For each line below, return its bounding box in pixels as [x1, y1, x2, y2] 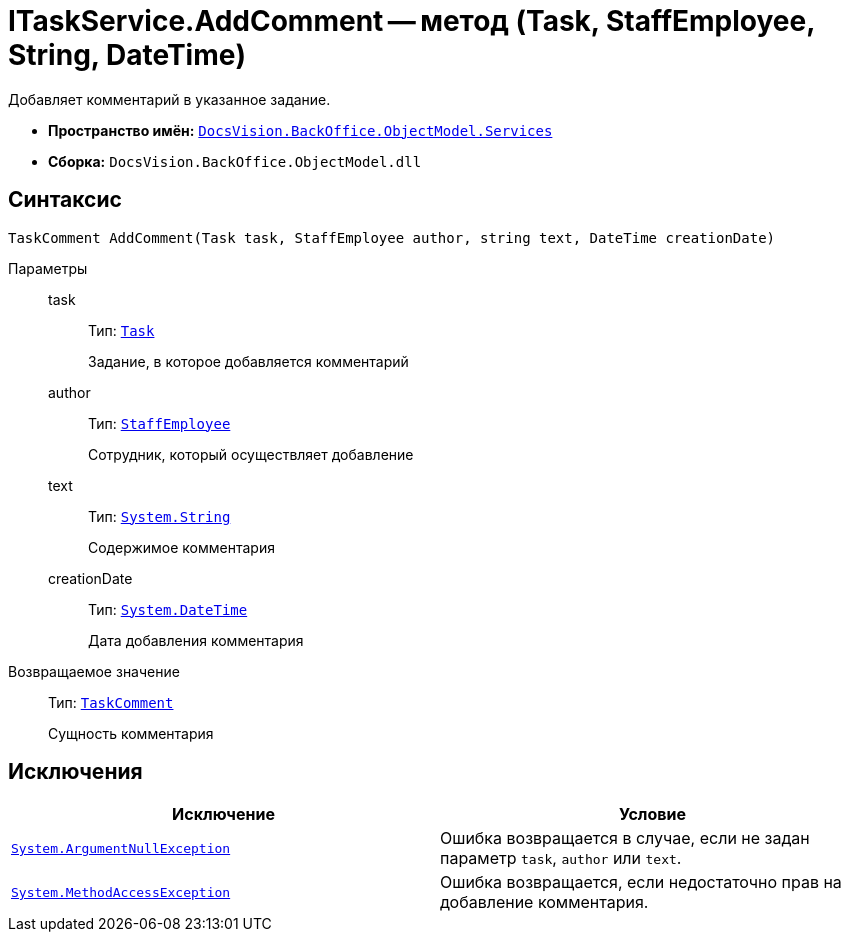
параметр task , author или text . [440, 848, 682, 869]
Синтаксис [8, 187, 122, 213]
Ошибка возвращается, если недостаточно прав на [440, 872, 842, 893]
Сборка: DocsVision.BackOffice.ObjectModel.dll [48, 152, 422, 170]
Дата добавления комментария [88, 631, 304, 649]
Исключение [172, 804, 275, 825]
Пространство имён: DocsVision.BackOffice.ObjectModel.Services [48, 121, 553, 139]
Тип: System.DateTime [88, 600, 248, 618]
